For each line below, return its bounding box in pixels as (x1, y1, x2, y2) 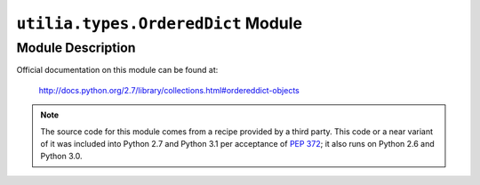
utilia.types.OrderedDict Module (16, 13, 302, 33)
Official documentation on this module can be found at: (16, 65, 219, 76)
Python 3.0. (40, 151, 83, 162)
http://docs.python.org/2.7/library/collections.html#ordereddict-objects (38, 84, 300, 95)
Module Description (16, 40, 136, 56)
